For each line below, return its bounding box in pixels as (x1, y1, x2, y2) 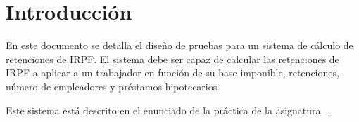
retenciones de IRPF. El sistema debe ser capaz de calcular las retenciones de (6, 51, 339, 66)
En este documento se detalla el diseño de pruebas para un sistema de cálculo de (6, 38, 353, 53)
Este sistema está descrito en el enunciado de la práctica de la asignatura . (6, 102, 329, 117)
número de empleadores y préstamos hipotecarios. (6, 79, 220, 93)
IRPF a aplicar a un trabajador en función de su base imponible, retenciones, (6, 65, 339, 80)
